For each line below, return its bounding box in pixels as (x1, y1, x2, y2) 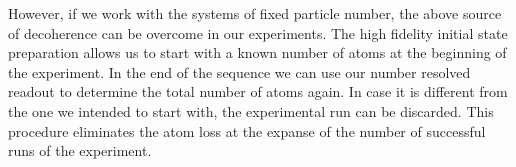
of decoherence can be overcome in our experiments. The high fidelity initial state (8, 22, 508, 43)
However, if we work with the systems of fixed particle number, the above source (8, 3, 502, 23)
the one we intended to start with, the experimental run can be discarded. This (8, 100, 494, 121)
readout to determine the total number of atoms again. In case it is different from (8, 81, 508, 102)
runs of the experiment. (8, 140, 152, 161)
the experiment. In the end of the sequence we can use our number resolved (8, 61, 471, 82)
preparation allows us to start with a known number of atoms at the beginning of (8, 42, 507, 63)
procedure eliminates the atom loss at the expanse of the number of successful (8, 120, 486, 141)
